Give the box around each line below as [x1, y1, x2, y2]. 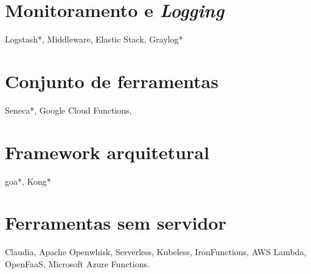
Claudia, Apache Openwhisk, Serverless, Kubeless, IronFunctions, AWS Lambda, [5, 245, 307, 258]
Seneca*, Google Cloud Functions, [5, 103, 132, 116]
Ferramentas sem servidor [5, 210, 226, 235]
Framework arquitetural [5, 139, 209, 164]
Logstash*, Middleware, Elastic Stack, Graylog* [5, 33, 183, 46]
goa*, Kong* [5, 174, 51, 187]
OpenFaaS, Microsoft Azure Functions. [5, 257, 150, 270]
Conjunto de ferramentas [5, 68, 218, 93]
